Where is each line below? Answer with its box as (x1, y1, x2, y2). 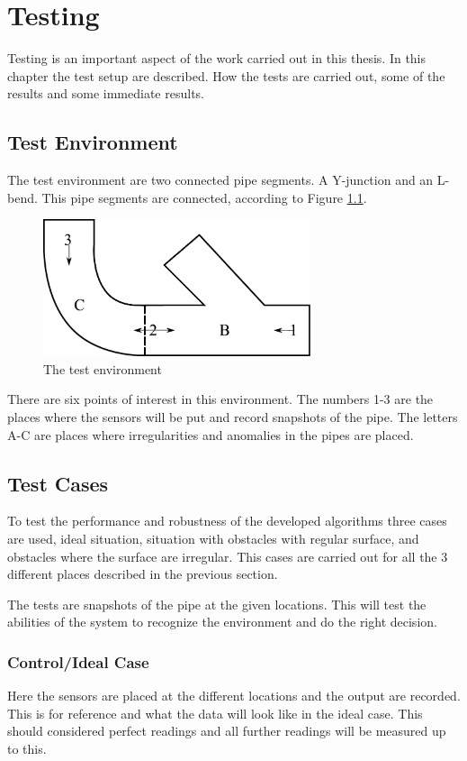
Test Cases (7, 469, 109, 497)
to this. (7, 738, 47, 757)
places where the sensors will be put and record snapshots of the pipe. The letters (7, 407, 458, 426)
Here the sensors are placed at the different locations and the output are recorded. (7, 686, 461, 705)
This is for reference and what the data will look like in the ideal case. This (7, 703, 423, 722)
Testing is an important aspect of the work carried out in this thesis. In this (7, 49, 427, 68)
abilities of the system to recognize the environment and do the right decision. (7, 612, 437, 631)
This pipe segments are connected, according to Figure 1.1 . (41, 188, 367, 206)
